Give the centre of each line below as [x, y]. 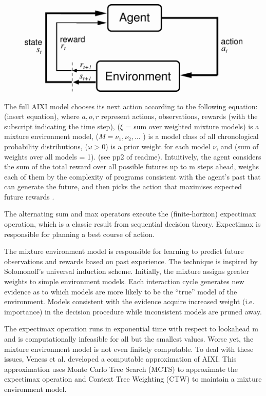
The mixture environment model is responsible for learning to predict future [124, 251]
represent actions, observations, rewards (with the [179, 116]
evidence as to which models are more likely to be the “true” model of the [121, 291]
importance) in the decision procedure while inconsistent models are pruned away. [133, 311]
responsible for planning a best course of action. [79, 234]
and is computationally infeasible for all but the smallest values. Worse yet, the [129, 339]
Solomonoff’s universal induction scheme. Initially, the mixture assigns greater [127, 271]
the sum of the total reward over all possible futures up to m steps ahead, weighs [132, 166]
